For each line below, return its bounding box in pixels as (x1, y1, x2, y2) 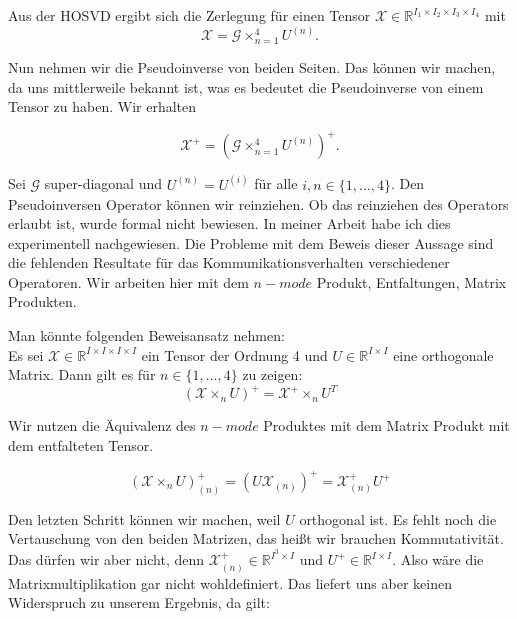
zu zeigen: (242, 364, 303, 385)
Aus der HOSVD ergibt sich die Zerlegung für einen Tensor (8, 5, 371, 25)
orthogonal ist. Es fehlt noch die (299, 508, 497, 529)
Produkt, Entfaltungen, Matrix (316, 271, 507, 292)
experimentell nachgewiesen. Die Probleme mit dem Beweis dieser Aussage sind (8, 232, 494, 253)
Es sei (8, 344, 44, 365)
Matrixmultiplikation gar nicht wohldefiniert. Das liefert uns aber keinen (8, 572, 452, 593)
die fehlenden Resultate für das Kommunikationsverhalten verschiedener (8, 252, 450, 273)
